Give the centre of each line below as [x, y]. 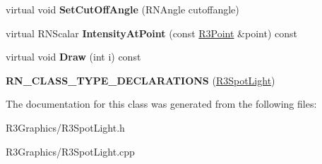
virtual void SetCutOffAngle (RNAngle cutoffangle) [123, 9]
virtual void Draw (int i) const [73, 57]
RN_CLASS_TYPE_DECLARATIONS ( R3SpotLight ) [141, 80]
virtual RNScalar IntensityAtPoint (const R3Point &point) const [151, 33]
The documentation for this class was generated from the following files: [161, 104]
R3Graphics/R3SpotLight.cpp [70, 151]
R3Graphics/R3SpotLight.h [65, 127]
